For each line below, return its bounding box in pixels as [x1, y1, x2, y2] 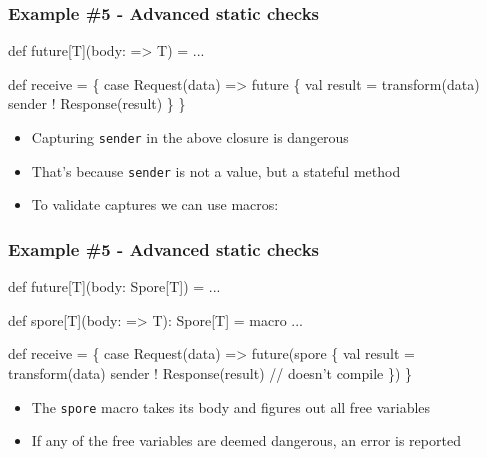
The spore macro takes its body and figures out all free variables [31, 396, 431, 417]
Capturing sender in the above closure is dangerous [31, 127, 349, 147]
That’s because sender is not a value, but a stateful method [31, 160, 401, 181]
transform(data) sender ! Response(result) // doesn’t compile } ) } [8, 362, 413, 383]
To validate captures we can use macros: [31, 194, 279, 215]
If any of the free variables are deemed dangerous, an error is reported [31, 430, 461, 451]
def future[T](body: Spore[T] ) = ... [8, 276, 221, 297]
